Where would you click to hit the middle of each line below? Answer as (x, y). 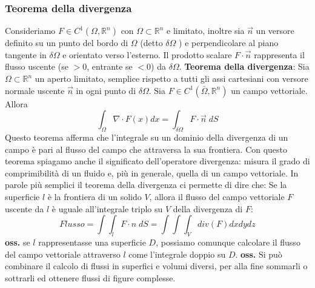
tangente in (26, 54)
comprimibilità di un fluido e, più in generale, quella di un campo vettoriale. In (152, 172)
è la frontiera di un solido (94, 196)
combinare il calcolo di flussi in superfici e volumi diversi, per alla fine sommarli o (156, 266)
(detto (151, 43)
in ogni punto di (106, 90)
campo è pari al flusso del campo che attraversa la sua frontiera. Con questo (146, 149)
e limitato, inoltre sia (206, 31)
